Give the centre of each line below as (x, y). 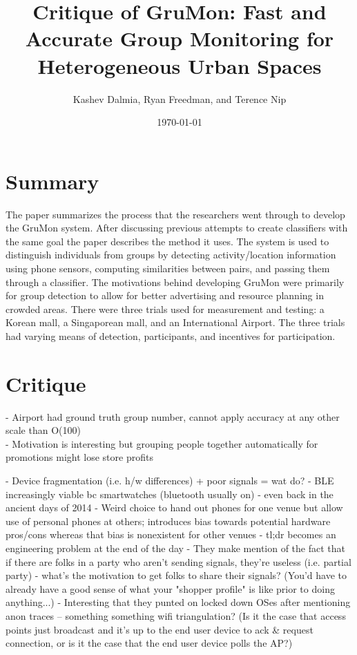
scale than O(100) (43, 430)
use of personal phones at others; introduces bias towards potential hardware (168, 521)
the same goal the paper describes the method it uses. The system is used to (167, 241)
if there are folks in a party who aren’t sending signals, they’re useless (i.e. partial (178, 561)
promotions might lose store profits (79, 457)
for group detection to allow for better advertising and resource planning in (165, 295)
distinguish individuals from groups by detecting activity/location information (171, 255)
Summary (52, 181)
